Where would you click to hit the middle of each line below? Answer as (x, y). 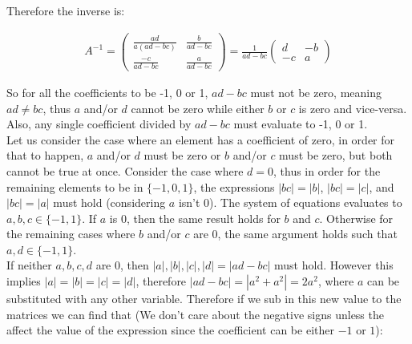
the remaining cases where (71, 234)
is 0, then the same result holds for (195, 218)
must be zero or (182, 155)
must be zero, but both (336, 155)
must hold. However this (334, 265)
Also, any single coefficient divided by (99, 124)
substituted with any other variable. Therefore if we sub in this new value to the (204, 299)
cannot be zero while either (198, 108)
